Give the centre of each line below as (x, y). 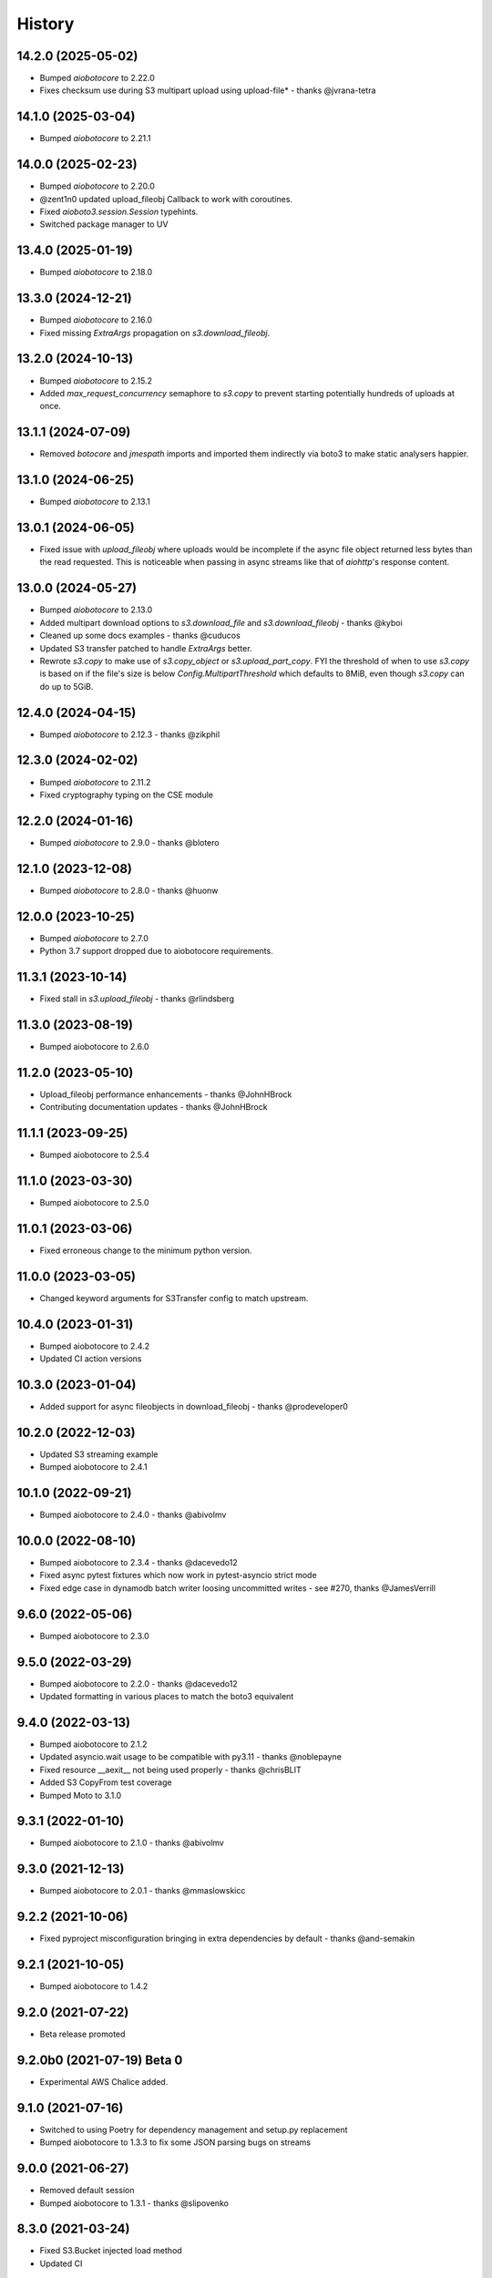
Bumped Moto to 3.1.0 (81, 1795)
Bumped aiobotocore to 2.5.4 (95, 1155)
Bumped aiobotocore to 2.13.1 (95, 502)
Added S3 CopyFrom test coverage (106, 1782)
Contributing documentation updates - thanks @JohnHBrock (154, 1107)
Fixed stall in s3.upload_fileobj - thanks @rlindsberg (137, 999)
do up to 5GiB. (67, 686)
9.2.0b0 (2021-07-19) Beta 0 (100, 2060)
